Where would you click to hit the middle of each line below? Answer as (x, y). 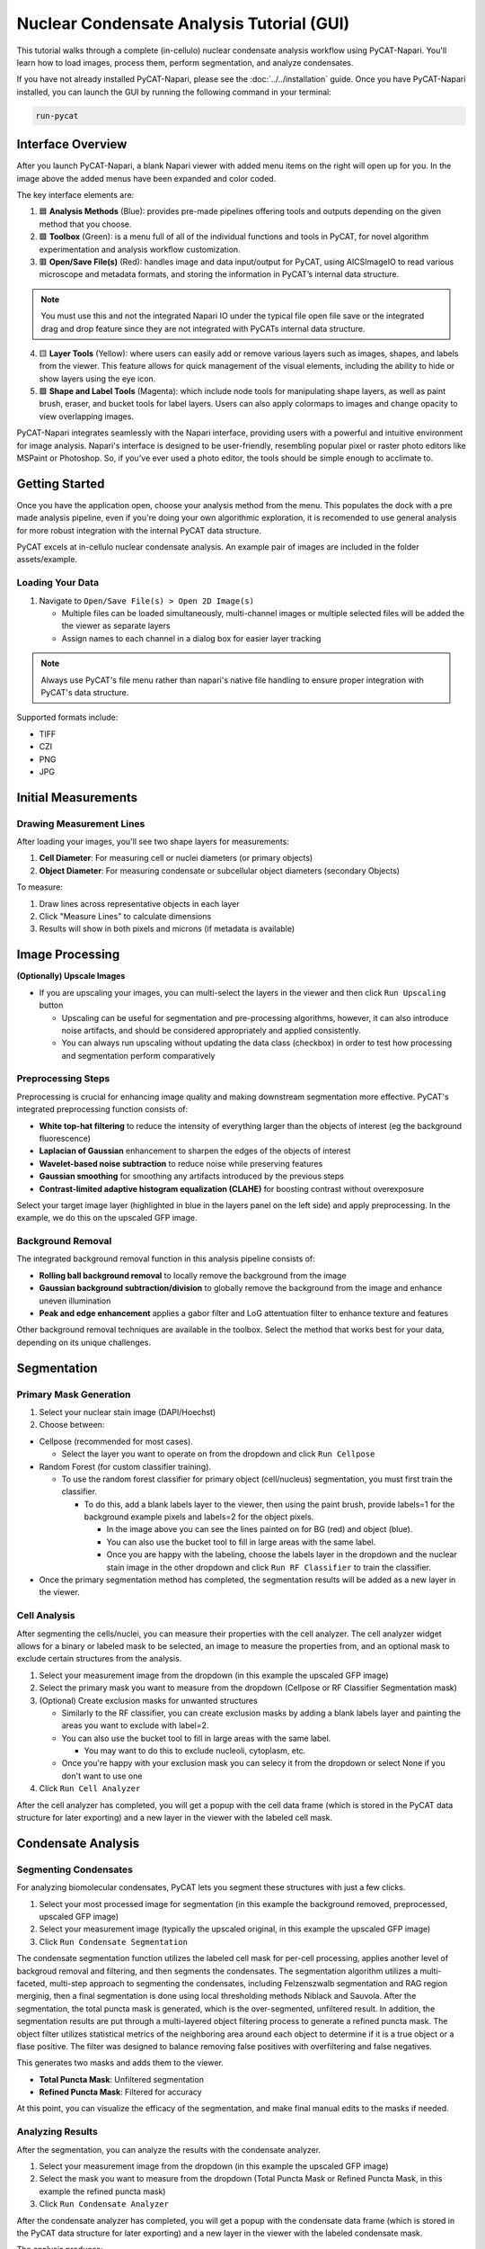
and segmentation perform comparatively (138, 1055)
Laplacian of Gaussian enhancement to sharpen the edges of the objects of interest (195, 1151)
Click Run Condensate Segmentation (114, 1941)
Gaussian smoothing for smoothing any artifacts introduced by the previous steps (192, 1176)
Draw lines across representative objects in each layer (139, 903)
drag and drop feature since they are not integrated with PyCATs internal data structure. (203, 328)
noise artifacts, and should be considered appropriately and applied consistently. (211, 1030)
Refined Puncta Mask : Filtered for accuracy (120, 2092)
